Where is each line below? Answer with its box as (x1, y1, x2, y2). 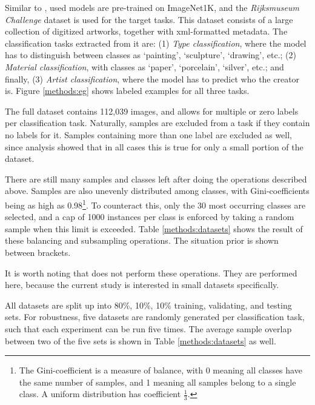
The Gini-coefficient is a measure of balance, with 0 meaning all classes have (19, 364, 302, 377)
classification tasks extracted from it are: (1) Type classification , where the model (5, 36, 307, 49)
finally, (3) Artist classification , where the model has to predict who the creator (5, 72, 300, 85)
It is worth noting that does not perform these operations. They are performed (5, 266, 297, 279)
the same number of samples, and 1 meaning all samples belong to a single (19, 375, 296, 388)
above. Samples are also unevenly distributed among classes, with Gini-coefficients (5, 184, 310, 197)
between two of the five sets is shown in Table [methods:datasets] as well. (5, 334, 276, 347)
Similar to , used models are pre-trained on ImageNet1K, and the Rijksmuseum (5, 1, 299, 13)
